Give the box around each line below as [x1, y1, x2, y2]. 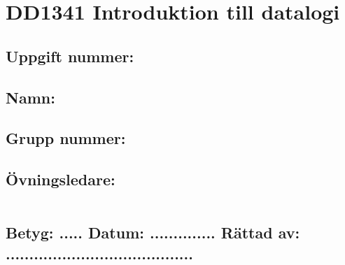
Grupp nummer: [6, 127, 126, 149]
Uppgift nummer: [6, 45, 134, 66]
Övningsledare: [6, 169, 115, 190]
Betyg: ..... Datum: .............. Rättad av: [6, 222, 300, 243]
